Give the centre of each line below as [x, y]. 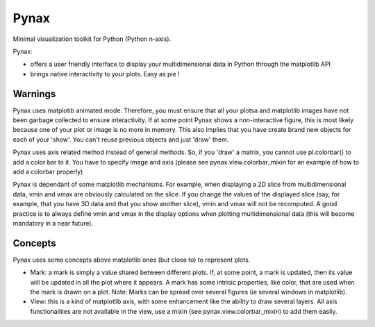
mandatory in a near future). [53, 223]
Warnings [34, 94]
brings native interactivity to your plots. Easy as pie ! [105, 74]
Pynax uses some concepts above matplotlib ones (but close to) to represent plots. [132, 260]
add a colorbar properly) [48, 171]
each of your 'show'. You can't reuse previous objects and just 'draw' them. [121, 140]
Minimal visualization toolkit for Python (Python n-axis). [92, 39]
